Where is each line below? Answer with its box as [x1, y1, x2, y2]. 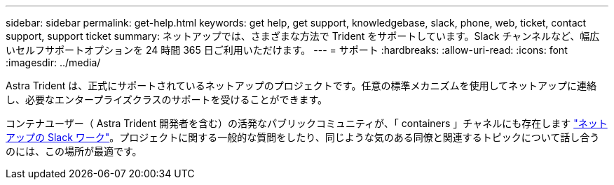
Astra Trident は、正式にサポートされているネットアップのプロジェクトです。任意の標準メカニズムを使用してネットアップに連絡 [6, 80, 597, 91]
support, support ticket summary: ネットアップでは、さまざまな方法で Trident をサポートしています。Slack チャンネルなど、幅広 [6, 30, 600, 42]
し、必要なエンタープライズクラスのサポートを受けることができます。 [6, 94, 328, 105]
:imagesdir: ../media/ [6, 57, 101, 68]
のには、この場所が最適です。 [6, 145, 142, 157]
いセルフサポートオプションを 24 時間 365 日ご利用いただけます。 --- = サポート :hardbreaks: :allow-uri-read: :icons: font [6, 44, 568, 56]
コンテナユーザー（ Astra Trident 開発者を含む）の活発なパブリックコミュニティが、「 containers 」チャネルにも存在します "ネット [6, 117, 608, 129]
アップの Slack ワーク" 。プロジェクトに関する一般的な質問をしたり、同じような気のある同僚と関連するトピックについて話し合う [6, 131, 600, 143]
